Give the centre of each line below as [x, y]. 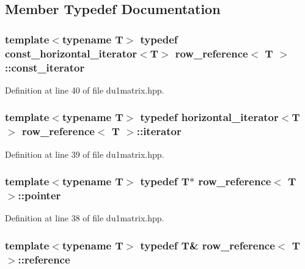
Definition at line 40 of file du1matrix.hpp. [85, 90]
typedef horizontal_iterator [209, 117]
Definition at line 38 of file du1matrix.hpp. [85, 218]
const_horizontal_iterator [71, 53]
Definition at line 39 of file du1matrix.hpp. [85, 154]
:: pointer [39, 195]
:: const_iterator [45, 67]
